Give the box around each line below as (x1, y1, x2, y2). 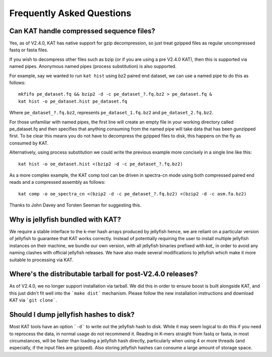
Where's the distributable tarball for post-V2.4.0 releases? (9, 270, 198, 278)
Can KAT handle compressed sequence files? (9, 27, 156, 35)
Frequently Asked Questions (9, 8, 131, 19)
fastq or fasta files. (9, 47, 48, 53)
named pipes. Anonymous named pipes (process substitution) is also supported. (9, 63, 177, 69)
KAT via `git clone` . (9, 297, 57, 303)
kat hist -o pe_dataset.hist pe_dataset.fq (18, 98, 127, 104)
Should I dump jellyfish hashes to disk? (9, 310, 135, 319)
